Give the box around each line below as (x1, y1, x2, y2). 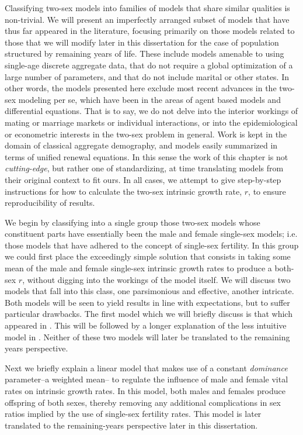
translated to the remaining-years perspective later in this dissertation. (5, 419, 258, 431)
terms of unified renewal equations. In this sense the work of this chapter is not (5, 150, 288, 163)
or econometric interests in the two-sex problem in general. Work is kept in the (5, 127, 287, 140)
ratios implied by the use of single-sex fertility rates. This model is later (5, 408, 262, 420)
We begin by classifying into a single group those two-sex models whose (5, 216, 260, 228)
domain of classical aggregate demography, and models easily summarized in (5, 139, 278, 151)
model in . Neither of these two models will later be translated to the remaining (5, 330, 290, 343)
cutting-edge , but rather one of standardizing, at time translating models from (5, 162, 284, 174)
